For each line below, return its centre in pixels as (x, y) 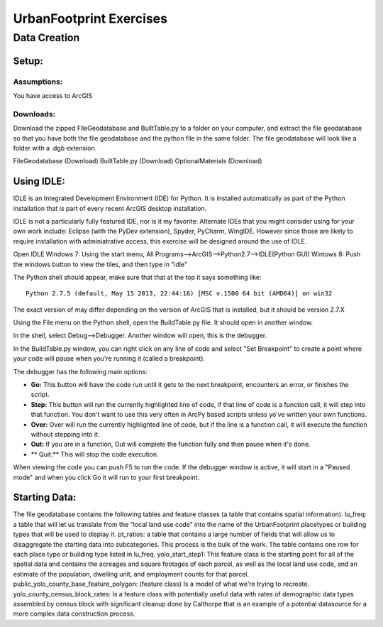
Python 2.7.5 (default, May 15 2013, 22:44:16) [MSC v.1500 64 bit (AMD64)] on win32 (179, 294)
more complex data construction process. (74, 614)
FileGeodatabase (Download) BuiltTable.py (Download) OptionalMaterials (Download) (138, 161)
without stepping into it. (65, 434)
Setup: (28, 61)
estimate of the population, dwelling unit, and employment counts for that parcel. (131, 574)
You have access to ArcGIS (53, 95)
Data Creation (46, 38)
